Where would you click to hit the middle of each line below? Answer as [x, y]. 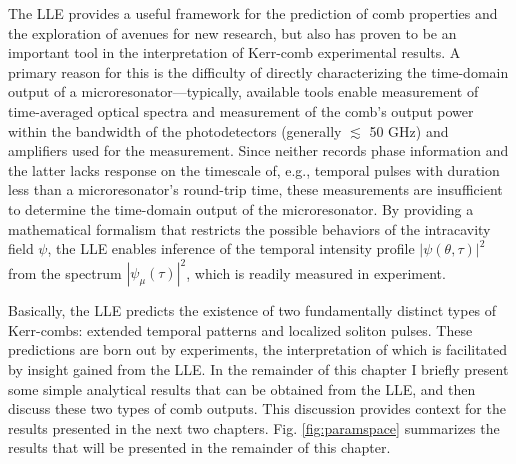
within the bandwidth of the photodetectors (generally [175, 130]
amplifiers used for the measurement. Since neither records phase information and [258, 150]
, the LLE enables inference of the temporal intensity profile [231, 248]
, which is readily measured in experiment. [316, 272]
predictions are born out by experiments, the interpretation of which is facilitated [258, 349]
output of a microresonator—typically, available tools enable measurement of [243, 91]
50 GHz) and [409, 130]
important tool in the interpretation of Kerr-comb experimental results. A [234, 52]
